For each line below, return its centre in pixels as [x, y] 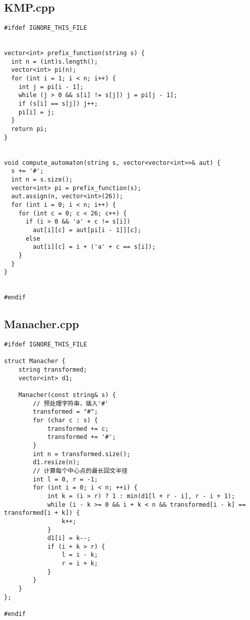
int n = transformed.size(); [82, 454]
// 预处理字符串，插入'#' [71, 403]
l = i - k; [80, 555]
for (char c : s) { [66, 420]
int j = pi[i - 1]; [51, 87]
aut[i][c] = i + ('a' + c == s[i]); [94, 247]
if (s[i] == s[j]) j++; [58, 104]
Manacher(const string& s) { [67, 395]
